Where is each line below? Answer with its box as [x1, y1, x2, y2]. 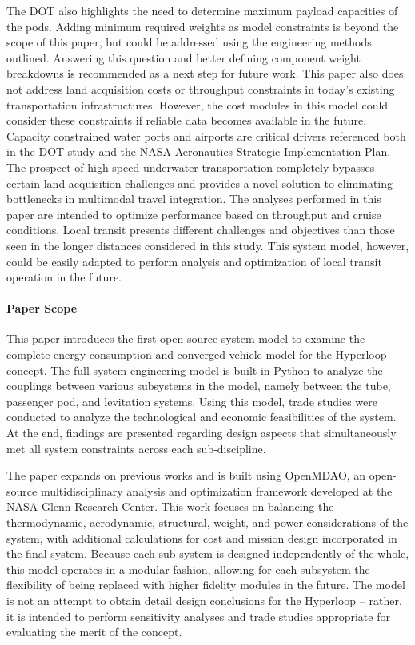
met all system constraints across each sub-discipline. [6, 440, 266, 456]
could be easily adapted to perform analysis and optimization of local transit [6, 253, 382, 269]
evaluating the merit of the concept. [6, 623, 182, 640]
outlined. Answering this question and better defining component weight [6, 49, 361, 66]
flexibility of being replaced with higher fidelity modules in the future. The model [6, 576, 405, 593]
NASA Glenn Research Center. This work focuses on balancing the [6, 498, 334, 515]
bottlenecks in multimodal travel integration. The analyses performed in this [6, 190, 381, 207]
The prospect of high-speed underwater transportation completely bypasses [6, 158, 375, 175]
